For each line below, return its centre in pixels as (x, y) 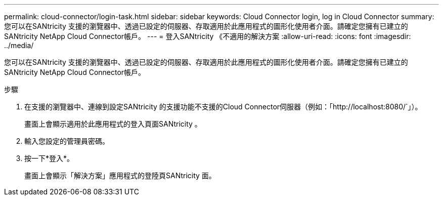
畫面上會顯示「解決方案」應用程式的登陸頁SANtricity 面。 (120, 175)
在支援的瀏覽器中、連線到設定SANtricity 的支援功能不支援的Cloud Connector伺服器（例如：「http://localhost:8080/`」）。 (223, 107)
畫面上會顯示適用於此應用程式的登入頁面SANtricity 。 (113, 124)
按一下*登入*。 (49, 158)
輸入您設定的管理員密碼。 (67, 141)
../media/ (19, 45)
